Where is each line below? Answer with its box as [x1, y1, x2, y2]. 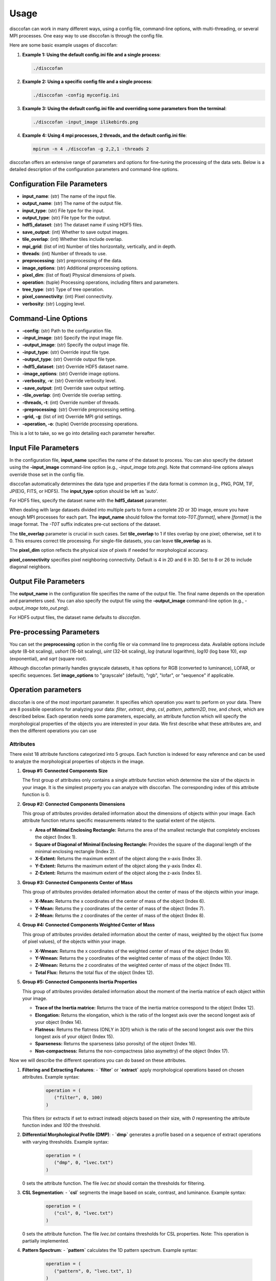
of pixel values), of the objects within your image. [22, 938, 126, 945]
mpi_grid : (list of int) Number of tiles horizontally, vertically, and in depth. [22, 243, 176, 250]
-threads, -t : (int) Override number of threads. [22, 399, 120, 405]
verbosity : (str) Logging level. [22, 300, 85, 307]
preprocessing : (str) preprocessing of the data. [22, 258, 123, 264]
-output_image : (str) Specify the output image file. [22, 342, 129, 348]
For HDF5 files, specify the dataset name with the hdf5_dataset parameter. [9, 497, 168, 503]
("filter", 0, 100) [54, 1094, 103, 1101]
